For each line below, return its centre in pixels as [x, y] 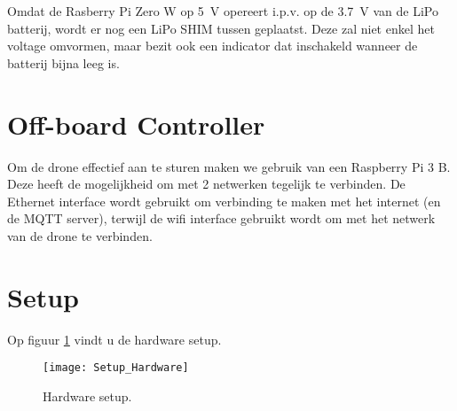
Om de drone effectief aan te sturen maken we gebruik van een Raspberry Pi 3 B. [229, 166]
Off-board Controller [136, 124]
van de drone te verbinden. [80, 235]
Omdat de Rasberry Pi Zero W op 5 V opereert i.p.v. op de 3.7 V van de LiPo [223, 11]
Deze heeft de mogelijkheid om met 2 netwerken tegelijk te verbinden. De [206, 184]
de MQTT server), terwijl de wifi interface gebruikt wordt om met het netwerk [221, 218]
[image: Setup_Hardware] [116, 368]
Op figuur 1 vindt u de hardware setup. [114, 339]
